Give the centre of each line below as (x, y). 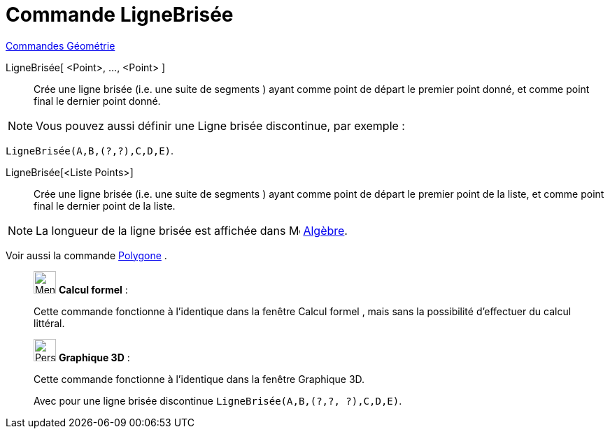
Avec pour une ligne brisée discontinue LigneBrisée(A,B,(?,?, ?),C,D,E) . (218, 400)
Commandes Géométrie (61, 45)
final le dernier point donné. (97, 101)
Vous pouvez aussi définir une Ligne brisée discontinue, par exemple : (220, 125)
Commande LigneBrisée (120, 15)
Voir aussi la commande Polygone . (86, 255)
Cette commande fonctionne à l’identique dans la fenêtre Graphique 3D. (199, 379)
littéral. (49, 323)
